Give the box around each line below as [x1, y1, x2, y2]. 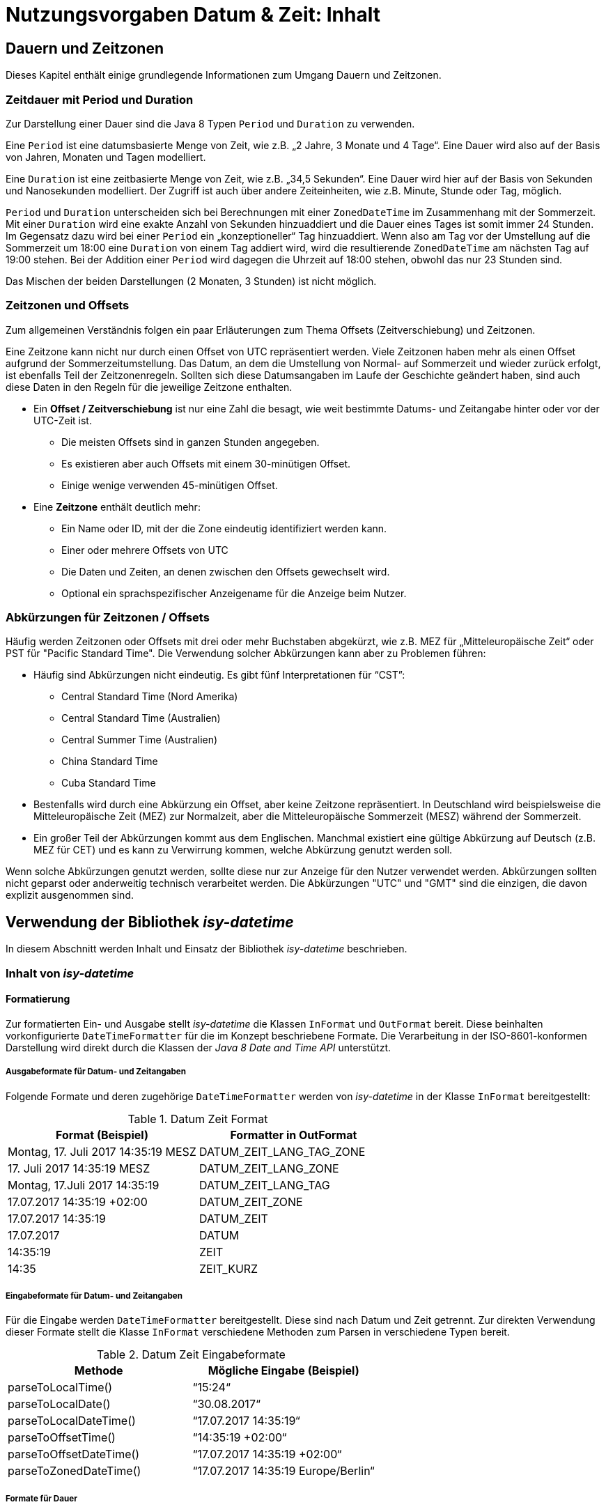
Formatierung [6, 993, 70, 1005]
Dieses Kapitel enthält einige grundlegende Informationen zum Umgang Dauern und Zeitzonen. [6, 69, 442, 82]
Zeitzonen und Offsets [6, 298, 130, 313]
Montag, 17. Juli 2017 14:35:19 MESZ [8, 1144, 196, 1159]
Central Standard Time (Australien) [61, 712, 221, 725]
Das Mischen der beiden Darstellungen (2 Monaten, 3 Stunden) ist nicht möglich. [6, 275, 377, 287]
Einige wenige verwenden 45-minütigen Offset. [61, 479, 278, 491]
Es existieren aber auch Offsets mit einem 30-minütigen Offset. [61, 457, 351, 470]
